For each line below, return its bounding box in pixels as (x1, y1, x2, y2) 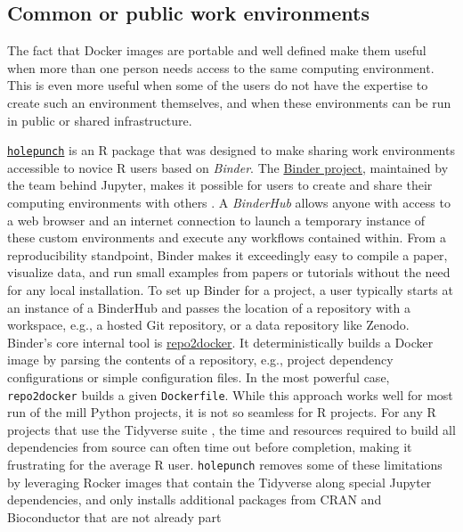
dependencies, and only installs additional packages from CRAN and (7, 490, 382, 509)
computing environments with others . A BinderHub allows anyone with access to (7, 193, 451, 212)
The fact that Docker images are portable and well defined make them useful (7, 41, 426, 60)
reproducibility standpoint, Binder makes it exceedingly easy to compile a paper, (7, 245, 448, 264)
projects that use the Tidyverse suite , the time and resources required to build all (7, 420, 456, 438)
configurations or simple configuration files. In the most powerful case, (7, 367, 390, 386)
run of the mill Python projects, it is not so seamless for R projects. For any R (7, 403, 436, 422)
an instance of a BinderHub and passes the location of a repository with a (7, 298, 410, 316)
